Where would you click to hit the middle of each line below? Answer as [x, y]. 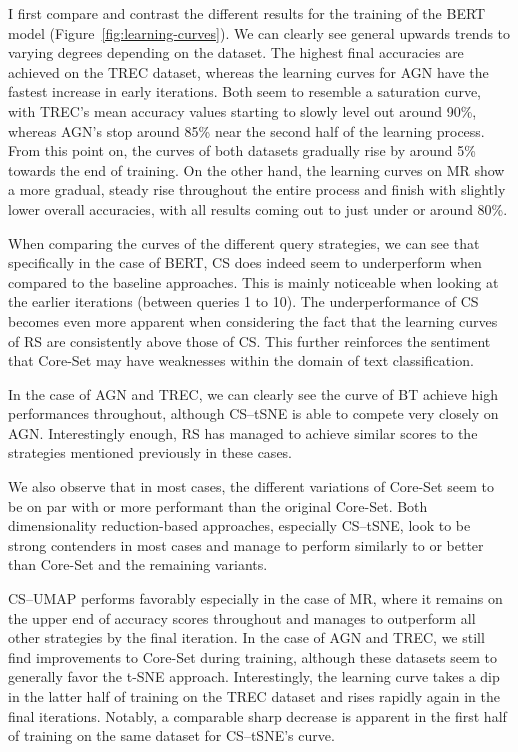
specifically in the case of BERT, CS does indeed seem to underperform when [245, 262]
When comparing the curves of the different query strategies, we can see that [244, 242]
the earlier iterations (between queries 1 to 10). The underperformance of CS [243, 301]
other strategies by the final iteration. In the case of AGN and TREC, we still [246, 637]
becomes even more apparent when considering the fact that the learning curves [253, 320]
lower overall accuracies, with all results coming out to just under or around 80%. [258, 208]
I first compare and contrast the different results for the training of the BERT [247, 13]
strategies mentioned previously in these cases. [150, 452]
